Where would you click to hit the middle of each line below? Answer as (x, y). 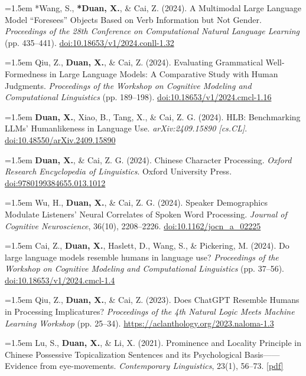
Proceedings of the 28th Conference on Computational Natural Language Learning (152, 31)
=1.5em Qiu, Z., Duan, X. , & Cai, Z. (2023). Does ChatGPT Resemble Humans (152, 300)
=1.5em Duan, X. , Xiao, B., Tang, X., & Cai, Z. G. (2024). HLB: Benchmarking (153, 116)
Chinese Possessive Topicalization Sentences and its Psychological (123, 354)
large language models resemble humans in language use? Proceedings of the (142, 257)
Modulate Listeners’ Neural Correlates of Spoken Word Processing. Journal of (146, 214)
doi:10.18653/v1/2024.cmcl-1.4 (60, 280)
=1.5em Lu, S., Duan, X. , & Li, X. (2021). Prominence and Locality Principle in (153, 343)
